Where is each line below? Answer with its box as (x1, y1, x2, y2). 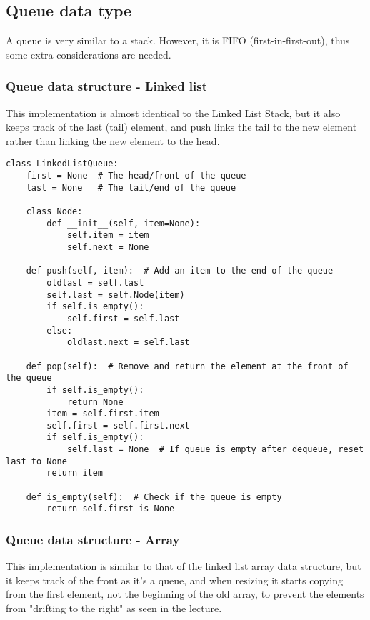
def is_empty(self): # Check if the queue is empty (26, 491, 282, 502)
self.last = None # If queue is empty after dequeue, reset (66, 444, 364, 455)
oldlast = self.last (46, 277, 144, 288)
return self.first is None (46, 504, 175, 514)
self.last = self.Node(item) (46, 289, 185, 300)
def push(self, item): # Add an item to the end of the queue (26, 266, 334, 276)
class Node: (26, 206, 83, 217)
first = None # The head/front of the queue (26, 171, 246, 181)
